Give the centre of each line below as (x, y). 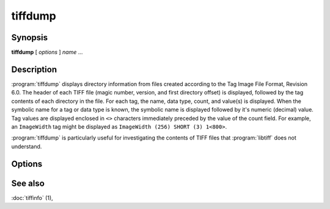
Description (34, 69)
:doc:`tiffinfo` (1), (32, 197)
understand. (27, 146)
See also (28, 183)
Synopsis (30, 37)
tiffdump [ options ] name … (47, 52)
